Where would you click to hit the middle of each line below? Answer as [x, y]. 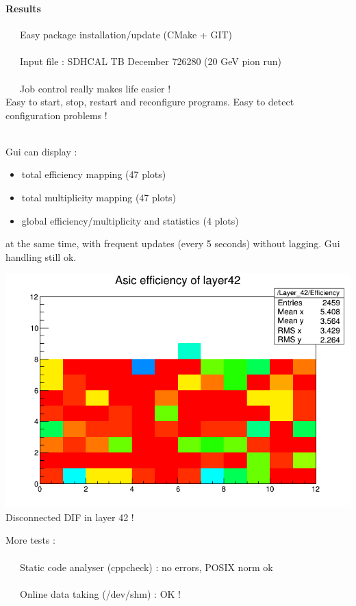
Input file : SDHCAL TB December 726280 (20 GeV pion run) [151, 61]
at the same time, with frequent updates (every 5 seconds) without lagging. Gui [173, 243]
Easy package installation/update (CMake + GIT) [126, 35]
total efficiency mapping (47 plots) [94, 174]
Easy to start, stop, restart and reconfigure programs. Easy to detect [150, 102]
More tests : [30, 540]
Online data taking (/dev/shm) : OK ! [100, 593]
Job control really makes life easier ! [95, 88]
